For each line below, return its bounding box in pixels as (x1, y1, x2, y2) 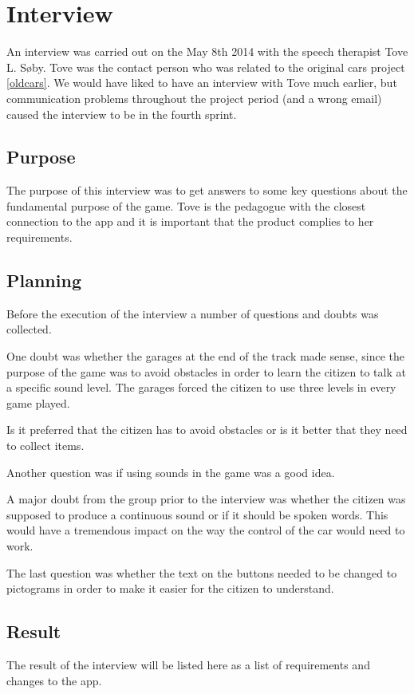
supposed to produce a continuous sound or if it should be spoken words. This (6, 506, 388, 522)
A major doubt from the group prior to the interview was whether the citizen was (6, 491, 406, 507)
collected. (6, 321, 52, 337)
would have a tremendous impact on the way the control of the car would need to (6, 522, 405, 538)
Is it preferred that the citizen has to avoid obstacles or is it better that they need (6, 421, 408, 438)
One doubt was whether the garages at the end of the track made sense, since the (6, 348, 404, 365)
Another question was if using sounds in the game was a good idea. (6, 463, 335, 480)
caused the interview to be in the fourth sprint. (6, 105, 237, 122)
